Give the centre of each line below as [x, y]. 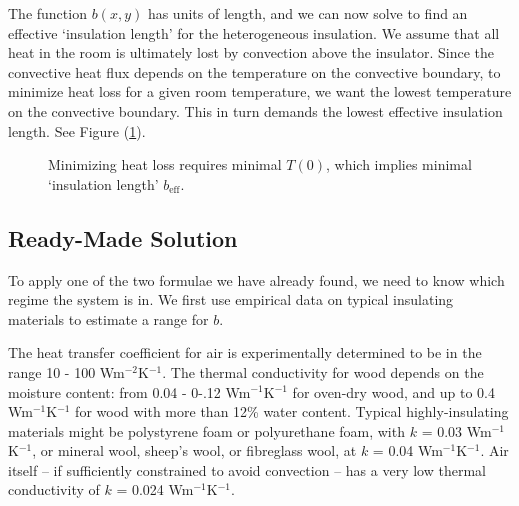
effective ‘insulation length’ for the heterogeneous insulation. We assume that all [254, 32]
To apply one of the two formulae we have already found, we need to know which [256, 279]
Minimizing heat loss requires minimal [165, 164]
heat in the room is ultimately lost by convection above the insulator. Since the [251, 52]
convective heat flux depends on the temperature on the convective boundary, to [254, 71]
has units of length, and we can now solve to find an [307, 13]
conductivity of [54, 489]
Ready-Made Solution [123, 237]
